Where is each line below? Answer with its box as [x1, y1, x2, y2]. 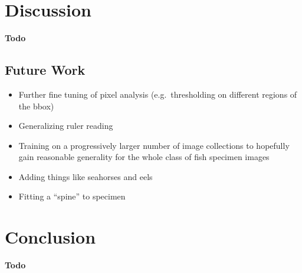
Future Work [5, 61, 86, 79]
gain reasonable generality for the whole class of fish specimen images [18, 151, 270, 163]
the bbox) [18, 99, 54, 112]
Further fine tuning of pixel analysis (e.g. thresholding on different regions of [18, 88, 297, 100]
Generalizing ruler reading [18, 119, 113, 132]
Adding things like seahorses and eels [18, 170, 153, 182]
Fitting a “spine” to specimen [18, 190, 126, 202]
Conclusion [5, 225, 96, 249]
